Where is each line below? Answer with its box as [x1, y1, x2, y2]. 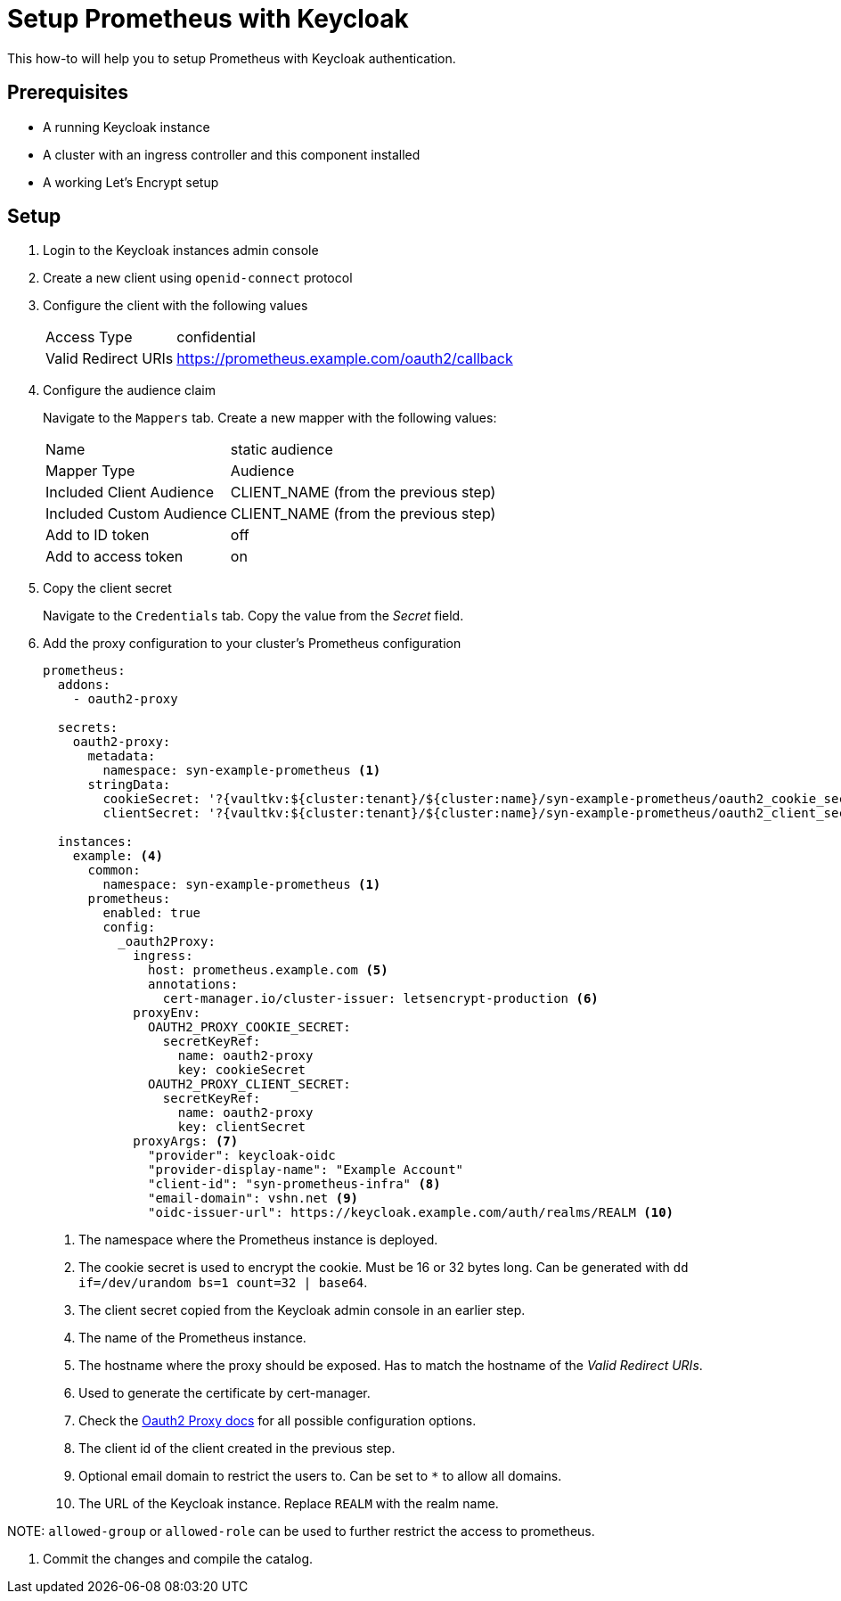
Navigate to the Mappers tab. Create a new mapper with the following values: [43, 410, 497, 426]
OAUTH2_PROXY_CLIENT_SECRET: [148, 1077, 351, 1092]
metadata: [87, 749, 156, 764]
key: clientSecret [177, 1120, 306, 1135]
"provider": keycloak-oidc [148, 1148, 336, 1163]
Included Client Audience [45, 483, 215, 502]
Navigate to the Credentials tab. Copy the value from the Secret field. [43, 608, 464, 624]
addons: [57, 677, 110, 693]
